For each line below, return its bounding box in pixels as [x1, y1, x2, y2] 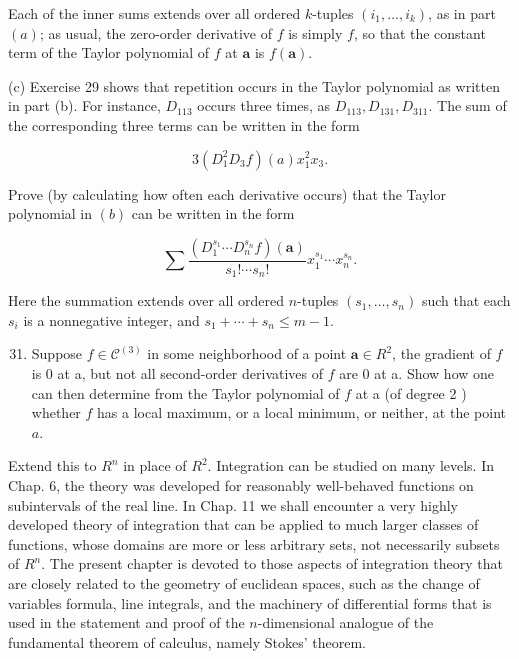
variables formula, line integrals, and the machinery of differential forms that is [8, 592, 492, 613]
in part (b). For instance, [8, 95, 161, 116]
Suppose [31, 343, 83, 364]
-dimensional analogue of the [257, 612, 434, 633]
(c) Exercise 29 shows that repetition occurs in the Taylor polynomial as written [8, 75, 500, 96]
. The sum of [428, 95, 507, 116]
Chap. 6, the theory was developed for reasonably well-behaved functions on [8, 474, 474, 495]
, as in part [428, 3, 496, 23]
